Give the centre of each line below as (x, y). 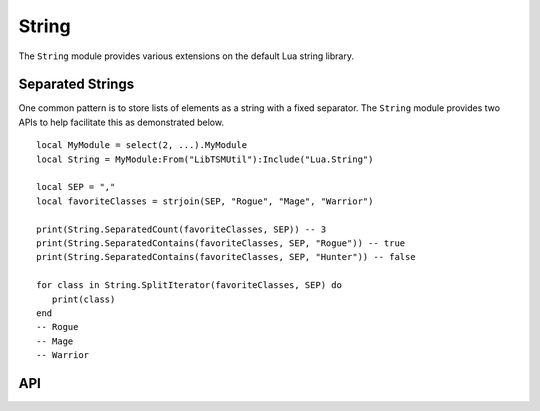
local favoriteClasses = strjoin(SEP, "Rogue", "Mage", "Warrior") (205, 201)
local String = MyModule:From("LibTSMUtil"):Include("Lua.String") (205, 159)
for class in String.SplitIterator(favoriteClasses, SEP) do (189, 285)
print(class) (83, 299)
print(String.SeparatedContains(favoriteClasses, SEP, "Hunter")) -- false (226, 257)
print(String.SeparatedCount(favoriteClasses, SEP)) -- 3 (181, 229)
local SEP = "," (76, 187)
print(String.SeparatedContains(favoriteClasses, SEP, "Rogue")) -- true (221, 243)
